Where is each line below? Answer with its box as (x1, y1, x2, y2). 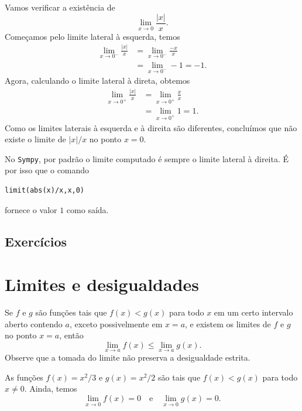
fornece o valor (5, 203, 57, 215)
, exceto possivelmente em (69, 317, 163, 330)
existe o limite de (5, 133, 66, 145)
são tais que (158, 371, 201, 383)
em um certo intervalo (214, 306, 293, 318)
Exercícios (5, 232, 67, 250)
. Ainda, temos (24, 382, 77, 395)
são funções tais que (35, 306, 107, 318)
